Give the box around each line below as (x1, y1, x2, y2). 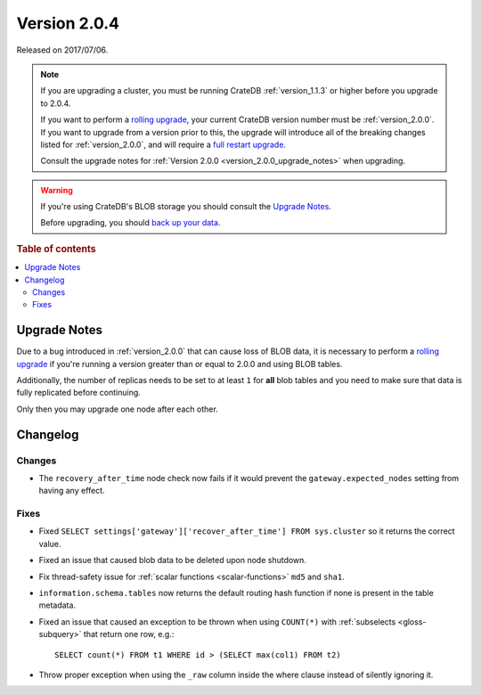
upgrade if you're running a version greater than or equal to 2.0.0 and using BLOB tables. (16, 358, 343, 369)
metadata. (38, 600, 76, 610)
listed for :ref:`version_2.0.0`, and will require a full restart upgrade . (40, 139, 287, 150)
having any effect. (38, 486, 106, 496)
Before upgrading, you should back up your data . (40, 217, 221, 228)
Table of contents (16, 242, 97, 255)
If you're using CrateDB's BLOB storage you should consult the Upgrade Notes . (40, 201, 331, 212)
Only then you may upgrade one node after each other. (16, 404, 218, 414)
